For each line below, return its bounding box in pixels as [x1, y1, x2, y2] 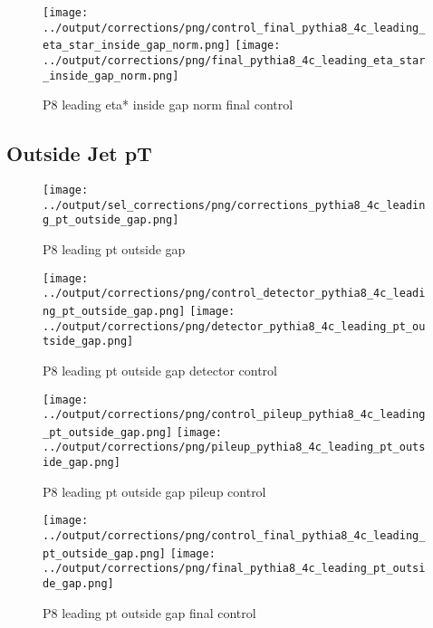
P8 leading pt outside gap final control [43, 603, 256, 622]
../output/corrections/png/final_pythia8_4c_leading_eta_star [43, 53, 426, 67]
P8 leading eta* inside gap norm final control [43, 95, 293, 114]
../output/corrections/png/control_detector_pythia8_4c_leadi [43, 287, 426, 300]
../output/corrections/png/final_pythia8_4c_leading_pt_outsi [43, 562, 426, 576]
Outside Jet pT [6, 139, 152, 167]
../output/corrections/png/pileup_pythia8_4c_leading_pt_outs [43, 441, 426, 454]
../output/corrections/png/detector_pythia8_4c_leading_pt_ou [43, 319, 426, 333]
